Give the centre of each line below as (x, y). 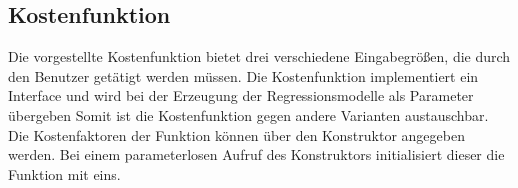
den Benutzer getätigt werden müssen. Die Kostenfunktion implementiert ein (243, 75)
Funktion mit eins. (64, 173)
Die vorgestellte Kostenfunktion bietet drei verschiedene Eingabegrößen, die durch (259, 56)
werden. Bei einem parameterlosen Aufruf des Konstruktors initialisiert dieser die (256, 154)
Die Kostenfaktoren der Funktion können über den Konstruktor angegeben (236, 134)
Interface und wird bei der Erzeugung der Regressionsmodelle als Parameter (241, 95)
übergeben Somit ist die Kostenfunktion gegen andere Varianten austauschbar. (248, 114)
